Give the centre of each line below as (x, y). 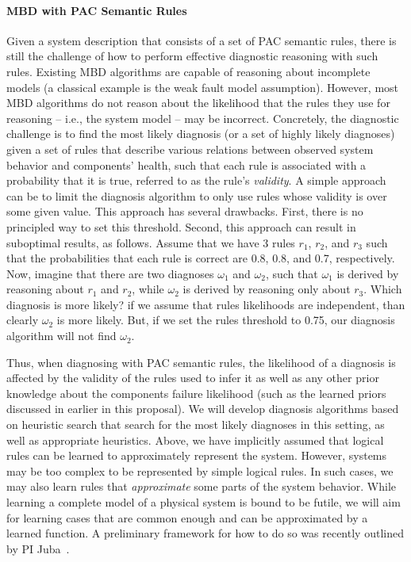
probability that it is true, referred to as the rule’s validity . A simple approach (196, 180)
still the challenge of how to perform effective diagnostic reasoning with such (192, 56)
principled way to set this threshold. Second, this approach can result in (181, 226)
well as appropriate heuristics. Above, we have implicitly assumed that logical (195, 440)
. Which (383, 289)
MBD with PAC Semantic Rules (97, 10)
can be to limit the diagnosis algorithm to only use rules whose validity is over (197, 195)
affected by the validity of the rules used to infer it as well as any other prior (193, 378)
